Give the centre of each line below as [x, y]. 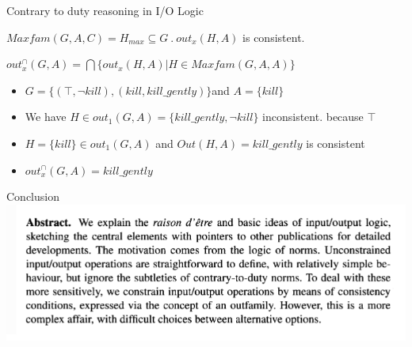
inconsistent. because [313, 117]
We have [46, 117]
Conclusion [33, 196]
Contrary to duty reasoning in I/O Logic [105, 10]
